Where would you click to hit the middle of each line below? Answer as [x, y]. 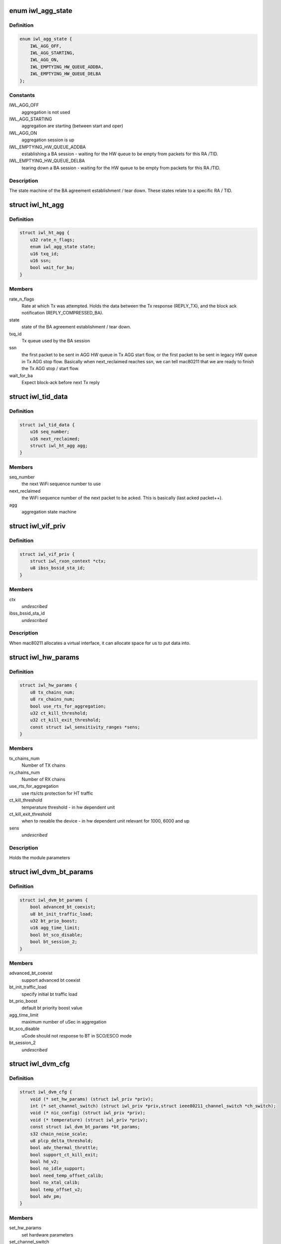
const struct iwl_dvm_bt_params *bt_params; [85, 1127]
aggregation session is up [48, 140]
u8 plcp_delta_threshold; [62, 1140]
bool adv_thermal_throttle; [64, 1148]
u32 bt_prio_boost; [54, 921]
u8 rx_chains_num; [52, 699]
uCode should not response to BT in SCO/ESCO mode [77, 1036]
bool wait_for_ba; [52, 268]
